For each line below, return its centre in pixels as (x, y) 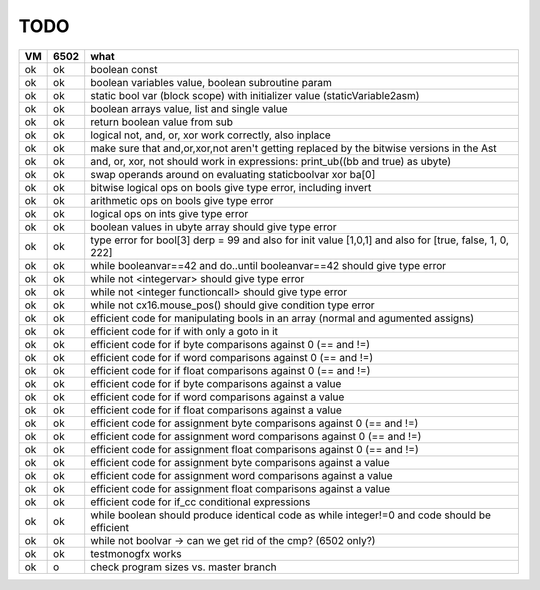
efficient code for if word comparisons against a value (217, 397)
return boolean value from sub (162, 122)
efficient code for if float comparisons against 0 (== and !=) (230, 370)
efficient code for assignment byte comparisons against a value (240, 462)
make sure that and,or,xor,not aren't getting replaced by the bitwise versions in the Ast (293, 148)
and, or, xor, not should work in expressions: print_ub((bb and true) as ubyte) (271, 161)
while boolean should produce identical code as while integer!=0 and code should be (291, 515)
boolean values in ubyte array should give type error (213, 227)
